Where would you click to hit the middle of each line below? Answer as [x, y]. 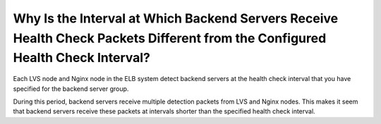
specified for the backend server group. [71, 89]
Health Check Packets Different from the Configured [170, 38]
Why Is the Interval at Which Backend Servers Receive [176, 18]
